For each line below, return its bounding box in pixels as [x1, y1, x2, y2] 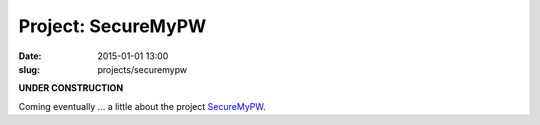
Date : [18, 50, 42, 62]
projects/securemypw [97, 63, 188, 75]
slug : [18, 63, 40, 75]
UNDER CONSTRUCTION [18, 82, 124, 94]
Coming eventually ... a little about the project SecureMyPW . [18, 100, 267, 112]
